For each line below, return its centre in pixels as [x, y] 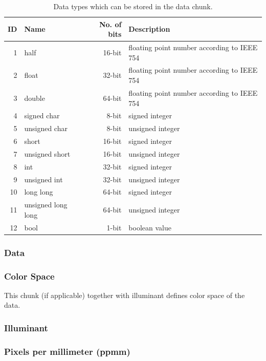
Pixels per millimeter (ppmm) [67, 351]
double [35, 98]
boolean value [150, 227]
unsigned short [47, 153]
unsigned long [46, 205]
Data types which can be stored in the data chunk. [133, 6]
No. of [110, 24]
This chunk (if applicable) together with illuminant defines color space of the [125, 295]
